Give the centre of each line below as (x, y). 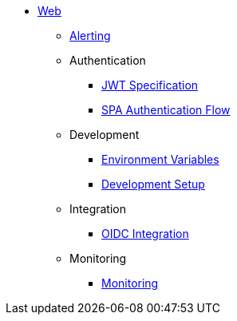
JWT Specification (150, 85)
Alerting (90, 36)
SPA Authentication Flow (166, 110)
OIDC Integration (145, 234)
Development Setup (153, 184)
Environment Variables (160, 159)
